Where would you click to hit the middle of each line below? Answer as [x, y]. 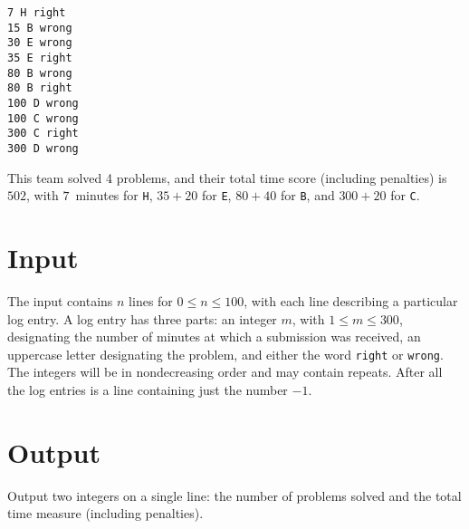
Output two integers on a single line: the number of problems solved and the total [234, 495]
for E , [216, 195]
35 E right [40, 58]
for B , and [307, 195]
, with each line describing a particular [351, 300]
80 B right [40, 88]
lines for [151, 300]
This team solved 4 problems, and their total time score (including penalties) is [227, 177]
